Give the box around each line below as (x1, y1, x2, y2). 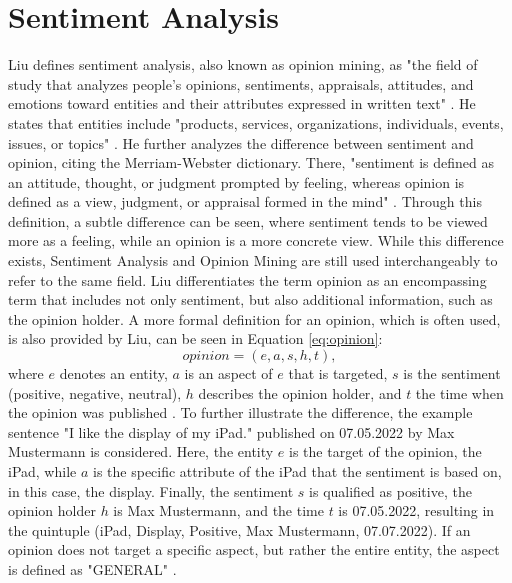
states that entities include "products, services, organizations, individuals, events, (8, 112, 504, 133)
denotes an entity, (59, 363, 168, 384)
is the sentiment (403, 363, 501, 384)
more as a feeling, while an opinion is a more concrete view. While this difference (8, 230, 504, 251)
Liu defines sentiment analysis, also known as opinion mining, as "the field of (8, 54, 478, 75)
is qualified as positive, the (309, 480, 472, 501)
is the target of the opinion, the (289, 441, 482, 462)
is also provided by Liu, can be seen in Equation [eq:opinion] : (8, 328, 383, 349)
